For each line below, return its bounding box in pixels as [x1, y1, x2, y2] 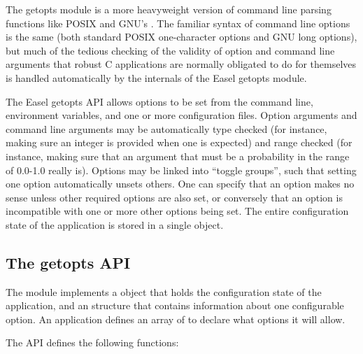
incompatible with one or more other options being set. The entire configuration [6, 204, 349, 218]
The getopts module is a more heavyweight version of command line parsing [6, 2, 332, 16]
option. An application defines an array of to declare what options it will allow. [6, 311, 346, 326]
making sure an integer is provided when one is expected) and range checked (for [6, 135, 353, 150]
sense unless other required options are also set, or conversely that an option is [6, 190, 343, 204]
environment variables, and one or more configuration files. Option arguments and [6, 108, 357, 122]
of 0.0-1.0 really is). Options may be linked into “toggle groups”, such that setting [6, 162, 357, 177]
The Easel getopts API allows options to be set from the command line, [6, 94, 313, 108]
